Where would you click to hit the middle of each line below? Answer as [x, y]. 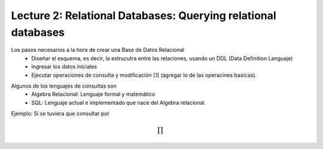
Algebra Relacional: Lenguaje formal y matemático [93, 94]
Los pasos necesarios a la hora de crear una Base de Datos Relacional [98, 50]
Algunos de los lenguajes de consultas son [64, 86]
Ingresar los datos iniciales [64, 67]
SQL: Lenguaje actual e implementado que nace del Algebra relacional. [119, 103]
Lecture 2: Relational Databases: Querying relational [144, 15]
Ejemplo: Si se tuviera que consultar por [60, 114]
